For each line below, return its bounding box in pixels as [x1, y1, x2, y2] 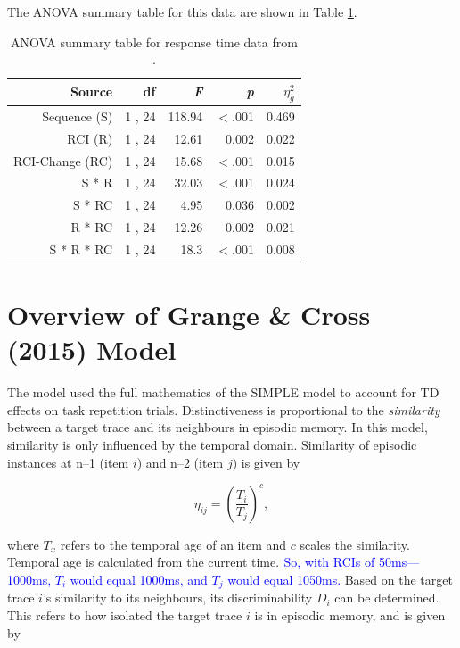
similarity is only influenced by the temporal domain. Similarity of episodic [7, 436, 417, 454]
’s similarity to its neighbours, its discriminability [42, 588, 313, 607]
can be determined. [334, 588, 439, 607]
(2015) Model [7, 331, 177, 368]
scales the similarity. [300, 535, 410, 553]
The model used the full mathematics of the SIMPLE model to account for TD [7, 383, 439, 402]
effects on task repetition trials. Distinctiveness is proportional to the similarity [7, 400, 440, 419]
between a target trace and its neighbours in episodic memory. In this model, [7, 418, 428, 436]
